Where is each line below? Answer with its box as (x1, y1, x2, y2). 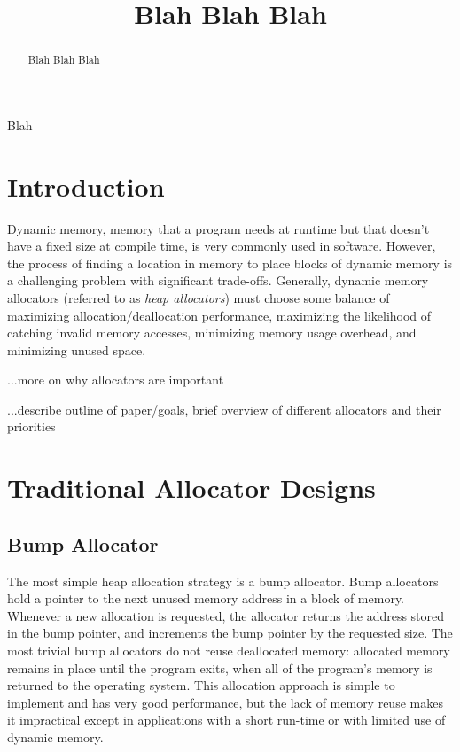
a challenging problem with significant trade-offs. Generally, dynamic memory (7, 271, 429, 290)
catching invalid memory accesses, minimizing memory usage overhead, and (7, 323, 417, 342)
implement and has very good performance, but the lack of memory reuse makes (7, 693, 443, 711)
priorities (7, 417, 56, 436)
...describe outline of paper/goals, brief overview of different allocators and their (7, 399, 441, 418)
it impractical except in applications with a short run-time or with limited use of (7, 710, 446, 729)
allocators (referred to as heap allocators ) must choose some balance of (7, 288, 390, 306)
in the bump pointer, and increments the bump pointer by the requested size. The (7, 624, 453, 642)
